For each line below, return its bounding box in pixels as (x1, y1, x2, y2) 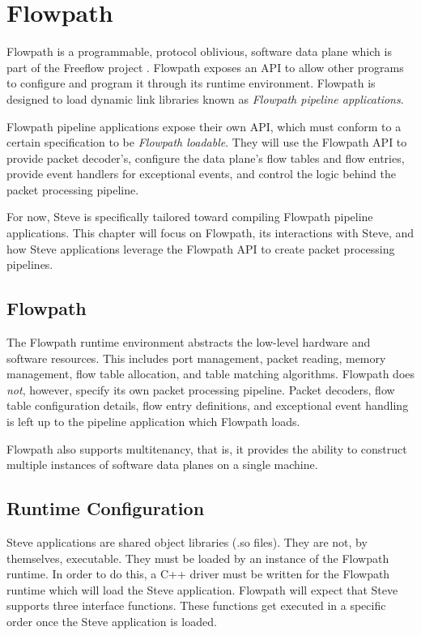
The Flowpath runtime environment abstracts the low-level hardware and (6, 334, 371, 351)
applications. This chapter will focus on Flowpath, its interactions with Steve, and (6, 224, 415, 241)
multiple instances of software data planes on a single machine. (6, 456, 318, 473)
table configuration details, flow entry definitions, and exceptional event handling (6, 397, 409, 414)
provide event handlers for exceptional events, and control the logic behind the (6, 165, 396, 182)
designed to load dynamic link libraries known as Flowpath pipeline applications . (6, 90, 404, 107)
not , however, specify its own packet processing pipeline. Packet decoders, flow (6, 381, 395, 398)
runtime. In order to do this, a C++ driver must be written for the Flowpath (6, 565, 390, 582)
